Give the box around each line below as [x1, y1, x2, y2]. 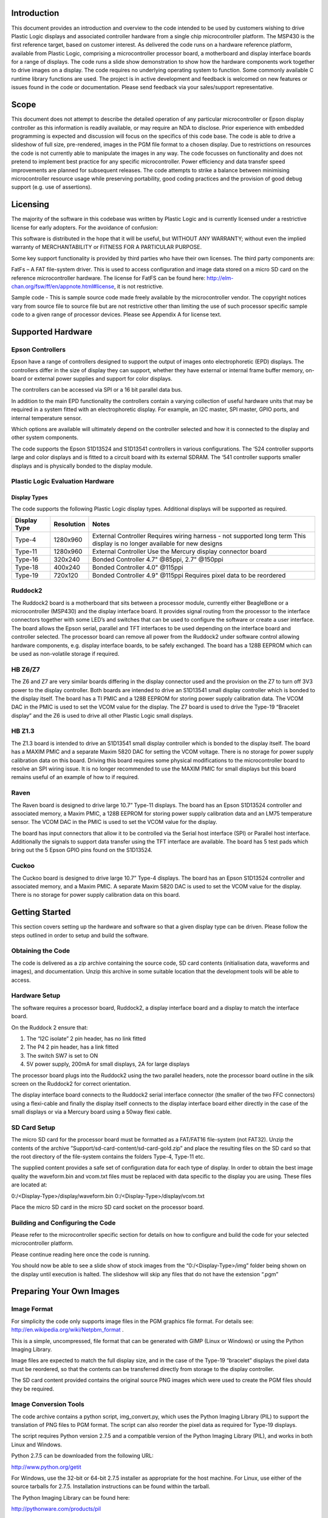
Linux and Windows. [11, 1441, 63, 1448]
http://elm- [207, 274, 234, 282]
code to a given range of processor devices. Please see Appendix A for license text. [11, 311, 222, 318]
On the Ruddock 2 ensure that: [11, 1024, 88, 1031]
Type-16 [15, 555, 39, 563]
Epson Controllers [11, 345, 66, 353]
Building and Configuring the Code [11, 1218, 116, 1227]
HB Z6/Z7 [11, 665, 41, 673]
